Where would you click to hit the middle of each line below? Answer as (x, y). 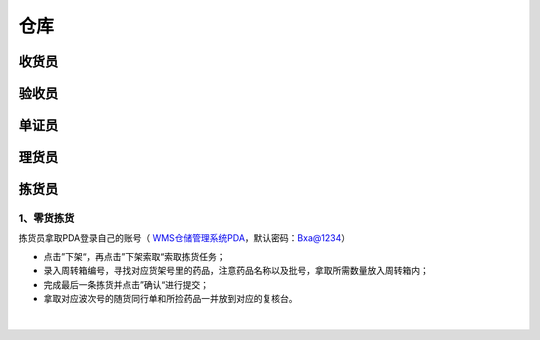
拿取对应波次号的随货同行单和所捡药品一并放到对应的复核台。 (170, 298)
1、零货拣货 (46, 218)
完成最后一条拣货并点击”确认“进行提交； (126, 284)
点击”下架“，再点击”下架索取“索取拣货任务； (134, 256)
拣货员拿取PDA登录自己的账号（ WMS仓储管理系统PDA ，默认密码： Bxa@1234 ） (184, 238)
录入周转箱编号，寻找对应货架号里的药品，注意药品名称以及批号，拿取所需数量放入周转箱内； (236, 271)
